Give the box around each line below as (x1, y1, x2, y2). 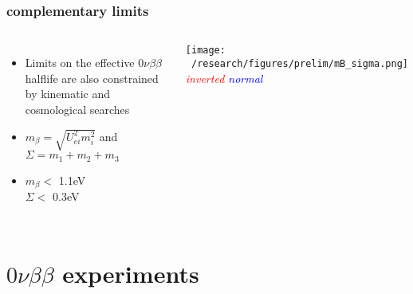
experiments (62, 257, 199, 289)
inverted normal (185, 69, 263, 86)
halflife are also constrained (25, 69, 159, 86)
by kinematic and (25, 85, 110, 102)
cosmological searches (25, 101, 130, 117)
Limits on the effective (25, 54, 135, 71)
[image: (185, 45, 226, 57)
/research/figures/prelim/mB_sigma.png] (191, 57, 409, 69)
